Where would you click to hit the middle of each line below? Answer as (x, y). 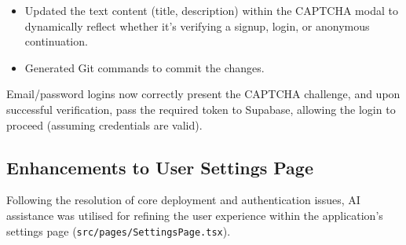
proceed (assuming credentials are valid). (104, 124)
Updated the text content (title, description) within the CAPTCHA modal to (211, 10)
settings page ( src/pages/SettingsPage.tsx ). (119, 230)
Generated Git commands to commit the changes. (144, 67)
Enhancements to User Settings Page (160, 167)
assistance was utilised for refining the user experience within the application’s (195, 215)
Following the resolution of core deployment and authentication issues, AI (183, 200)
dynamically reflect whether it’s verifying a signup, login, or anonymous (197, 26)
